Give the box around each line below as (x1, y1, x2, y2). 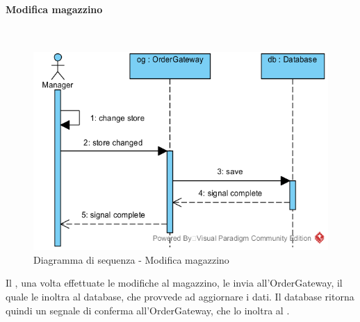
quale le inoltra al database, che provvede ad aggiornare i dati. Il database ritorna (6, 289, 354, 303)
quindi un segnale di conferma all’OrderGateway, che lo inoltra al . (6, 303, 290, 317)
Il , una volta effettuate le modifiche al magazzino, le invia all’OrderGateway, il (6, 276, 343, 290)
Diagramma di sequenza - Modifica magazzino (33, 252, 229, 266)
